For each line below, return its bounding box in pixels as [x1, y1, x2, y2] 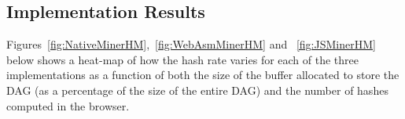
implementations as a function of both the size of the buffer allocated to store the [6, 67, 399, 83]
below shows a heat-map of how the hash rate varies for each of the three [6, 51, 359, 67]
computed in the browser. [6, 97, 130, 114]
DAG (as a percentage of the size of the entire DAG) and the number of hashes [6, 81, 388, 98]
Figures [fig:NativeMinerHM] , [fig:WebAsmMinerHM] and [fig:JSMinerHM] [6, 36, 376, 52]
